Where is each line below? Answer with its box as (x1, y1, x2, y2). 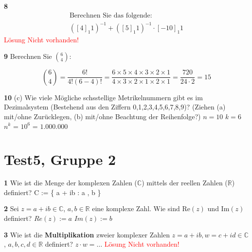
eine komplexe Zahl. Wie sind (92, 203, 180, 214)
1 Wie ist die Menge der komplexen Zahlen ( (4, 178, 137, 188)
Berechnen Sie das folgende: (69, 12, 152, 19)
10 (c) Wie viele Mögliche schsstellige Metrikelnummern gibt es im (4, 92, 203, 102)
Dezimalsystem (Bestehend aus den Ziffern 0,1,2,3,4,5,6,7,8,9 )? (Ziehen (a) (4, 102, 226, 112)
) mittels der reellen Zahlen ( (142, 178, 228, 188)
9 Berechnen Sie (4, 51, 52, 61)
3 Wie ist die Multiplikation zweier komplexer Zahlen (4, 229, 170, 239)
